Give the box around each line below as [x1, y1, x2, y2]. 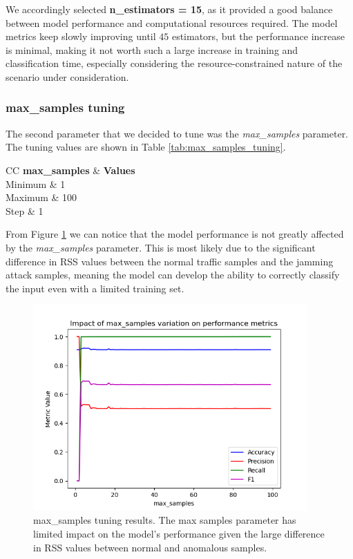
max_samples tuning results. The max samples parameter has [33, 513, 296, 527]
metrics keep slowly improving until [6, 29, 156, 44]
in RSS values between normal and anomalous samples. [33, 540, 267, 554]
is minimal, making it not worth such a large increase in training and [6, 42, 298, 57]
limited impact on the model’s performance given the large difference [33, 526, 325, 540]
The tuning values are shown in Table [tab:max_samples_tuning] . [6, 140, 286, 154]
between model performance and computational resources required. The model [6, 15, 338, 30]
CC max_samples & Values [6, 162, 135, 177]
